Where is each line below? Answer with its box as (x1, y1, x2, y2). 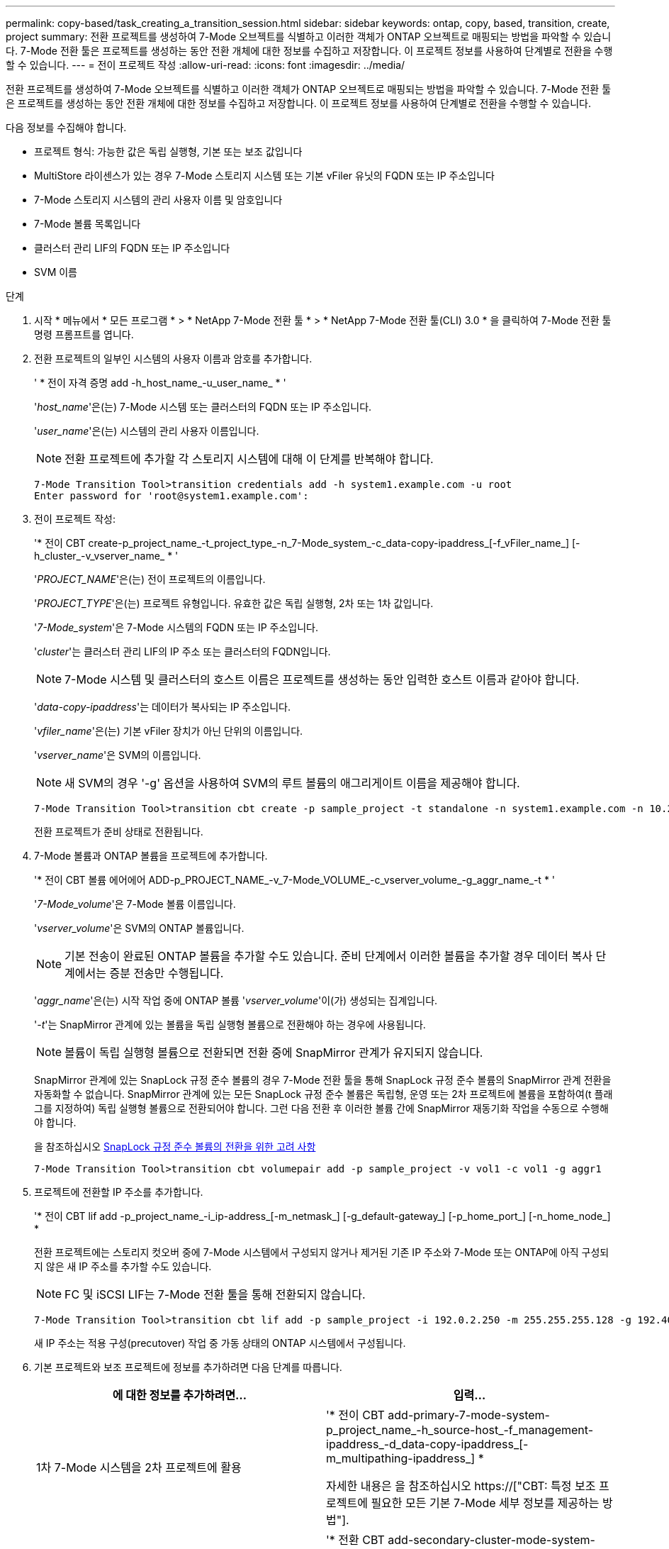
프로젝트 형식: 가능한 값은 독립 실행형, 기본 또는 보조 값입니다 (34, 145, 303, 157)
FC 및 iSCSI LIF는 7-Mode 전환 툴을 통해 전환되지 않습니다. (64, 1287, 366, 1301)
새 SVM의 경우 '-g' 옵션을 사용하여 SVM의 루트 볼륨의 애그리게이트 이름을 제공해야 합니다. (64, 776, 520, 790)
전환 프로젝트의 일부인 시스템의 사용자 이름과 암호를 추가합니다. (34, 352, 313, 365)
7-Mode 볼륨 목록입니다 (34, 218, 141, 230)
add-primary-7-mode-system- (388, 1408, 550, 1422)
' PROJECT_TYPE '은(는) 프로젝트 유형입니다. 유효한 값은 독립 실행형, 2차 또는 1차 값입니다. (34, 597, 434, 609)
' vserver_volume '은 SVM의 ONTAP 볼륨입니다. (34, 922, 244, 934)
